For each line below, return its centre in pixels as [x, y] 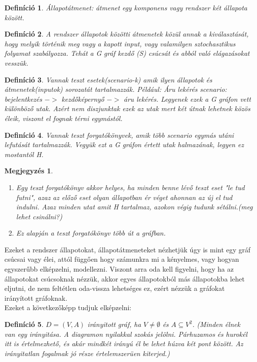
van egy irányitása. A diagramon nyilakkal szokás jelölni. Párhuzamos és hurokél [126, 334]
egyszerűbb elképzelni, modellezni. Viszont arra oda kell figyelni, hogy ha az [119, 269]
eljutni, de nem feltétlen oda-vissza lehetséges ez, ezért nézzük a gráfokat [115, 288]
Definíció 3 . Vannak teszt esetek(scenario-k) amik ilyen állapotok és [109, 79]
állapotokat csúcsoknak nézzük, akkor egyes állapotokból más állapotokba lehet [125, 278]
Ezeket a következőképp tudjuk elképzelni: [68, 307]
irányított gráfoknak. [36, 298]
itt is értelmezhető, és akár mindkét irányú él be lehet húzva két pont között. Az [124, 343]
